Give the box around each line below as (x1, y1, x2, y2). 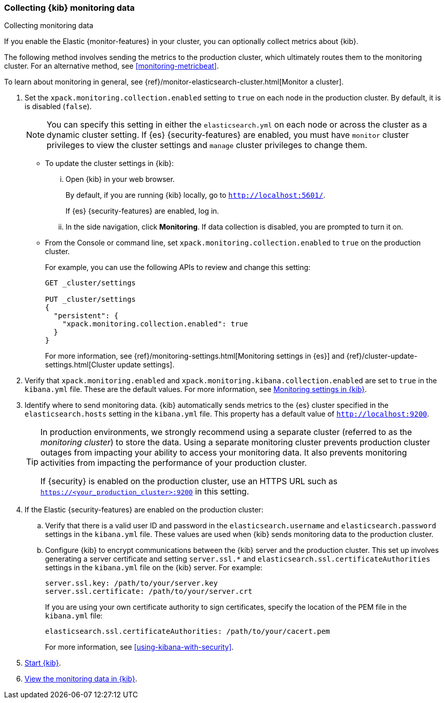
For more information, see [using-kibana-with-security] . (45, 643, 234, 652)
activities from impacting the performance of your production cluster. (40, 458, 307, 468)
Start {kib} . (25, 658, 61, 668)
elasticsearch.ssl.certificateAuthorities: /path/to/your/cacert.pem (45, 627, 330, 636)
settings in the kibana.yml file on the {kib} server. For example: (45, 563, 263, 572)
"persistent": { (53, 312, 119, 320)
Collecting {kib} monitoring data (4, 3, 135, 13)
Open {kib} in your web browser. (66, 175, 175, 184)
